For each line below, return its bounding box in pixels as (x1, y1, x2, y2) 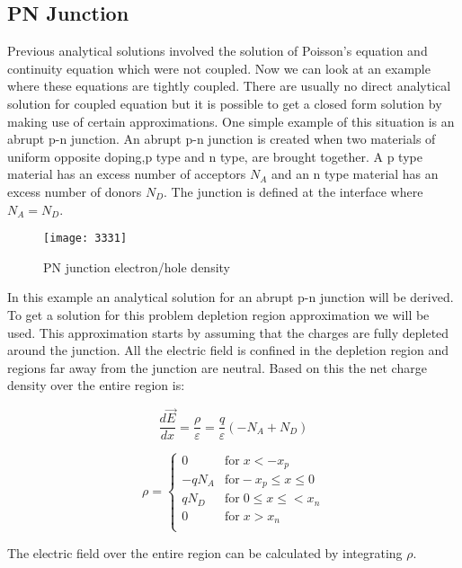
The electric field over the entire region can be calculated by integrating (7, 543, 403, 562)
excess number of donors (7, 182, 142, 200)
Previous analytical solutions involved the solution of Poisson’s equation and (7, 41, 428, 60)
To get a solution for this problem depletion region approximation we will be (7, 305, 430, 324)
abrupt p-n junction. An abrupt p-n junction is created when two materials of (7, 129, 436, 148)
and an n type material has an (271, 164, 439, 183)
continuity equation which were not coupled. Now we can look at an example (7, 58, 431, 77)
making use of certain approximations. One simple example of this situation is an (7, 111, 455, 130)
